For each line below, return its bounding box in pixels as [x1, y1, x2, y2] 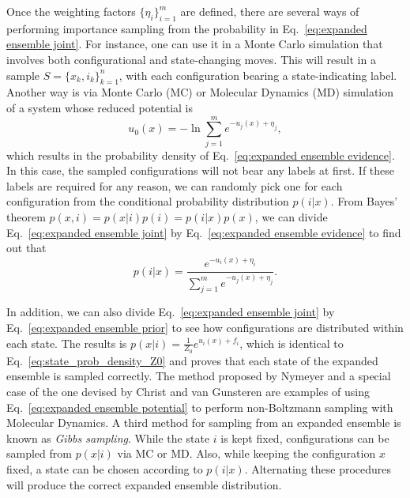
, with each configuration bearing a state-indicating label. [118, 66, 397, 83]
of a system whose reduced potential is [6, 99, 193, 115]
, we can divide [254, 209, 328, 225]
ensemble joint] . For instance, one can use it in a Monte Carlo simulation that [6, 36, 383, 52]
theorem [6, 209, 46, 225]
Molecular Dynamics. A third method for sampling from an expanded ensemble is [6, 414, 401, 431]
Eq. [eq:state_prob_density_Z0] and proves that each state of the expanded [6, 352, 378, 368]
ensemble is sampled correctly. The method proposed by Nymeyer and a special [6, 368, 391, 384]
